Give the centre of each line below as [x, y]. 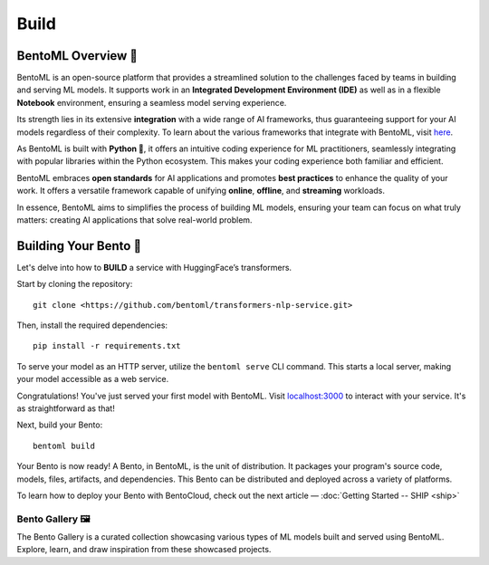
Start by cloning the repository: [75, 284]
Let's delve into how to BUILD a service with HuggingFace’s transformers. [154, 267]
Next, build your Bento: [60, 425]
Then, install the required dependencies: [92, 325]
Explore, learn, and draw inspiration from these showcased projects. [144, 550]
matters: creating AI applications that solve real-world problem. [134, 220]
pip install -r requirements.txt [107, 346]
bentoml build [64, 445]
